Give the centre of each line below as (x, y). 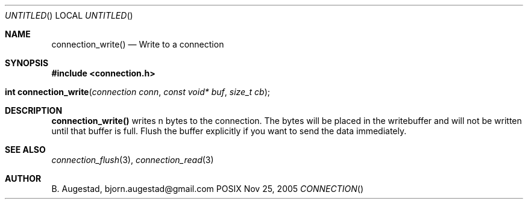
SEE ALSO (25, 150)
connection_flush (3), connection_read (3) (133, 160)
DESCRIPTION (34, 110)
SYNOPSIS (27, 63)
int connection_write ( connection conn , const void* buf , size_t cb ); (137, 92)
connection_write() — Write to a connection (138, 44)
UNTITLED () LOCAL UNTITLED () (69, 15)
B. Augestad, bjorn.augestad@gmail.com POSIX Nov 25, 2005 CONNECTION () (207, 189)
